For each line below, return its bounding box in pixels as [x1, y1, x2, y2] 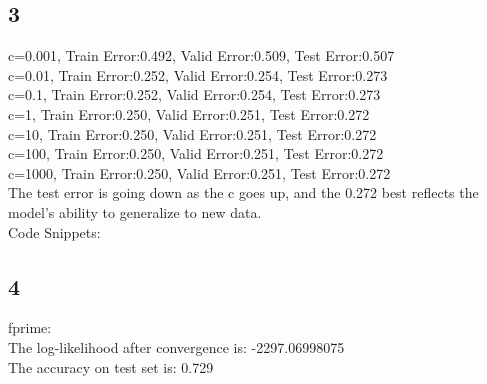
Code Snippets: [8, 221, 101, 242]
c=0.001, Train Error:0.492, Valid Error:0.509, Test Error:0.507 [8, 45, 395, 66]
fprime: [8, 317, 52, 338]
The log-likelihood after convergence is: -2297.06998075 [8, 336, 345, 357]
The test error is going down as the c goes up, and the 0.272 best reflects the [8, 182, 479, 203]
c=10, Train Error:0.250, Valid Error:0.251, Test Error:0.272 [8, 123, 377, 144]
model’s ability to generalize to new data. [8, 201, 262, 222]
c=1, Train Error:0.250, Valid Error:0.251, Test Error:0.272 [8, 103, 370, 124]
